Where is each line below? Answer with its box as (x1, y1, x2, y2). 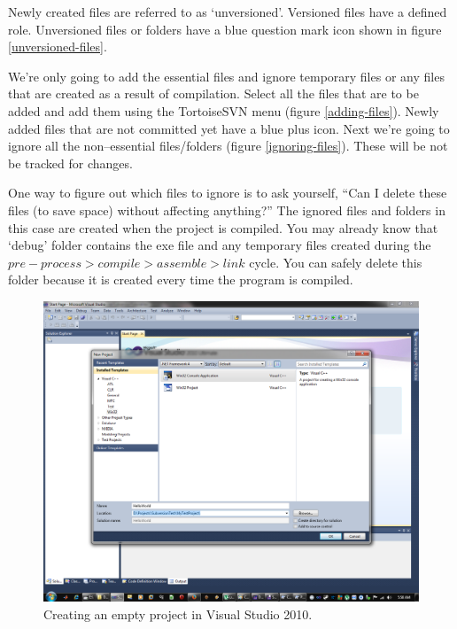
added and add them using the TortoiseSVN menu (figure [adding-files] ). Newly (8, 101, 439, 120)
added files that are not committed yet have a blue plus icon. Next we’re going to (8, 119, 450, 137)
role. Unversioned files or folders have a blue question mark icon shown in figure (8, 19, 442, 38)
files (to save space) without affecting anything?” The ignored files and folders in (8, 200, 445, 219)
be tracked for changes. (8, 153, 133, 172)
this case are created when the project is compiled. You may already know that (8, 218, 438, 237)
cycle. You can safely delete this (249, 252, 422, 271)
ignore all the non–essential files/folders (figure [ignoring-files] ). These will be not (8, 136, 448, 155)
